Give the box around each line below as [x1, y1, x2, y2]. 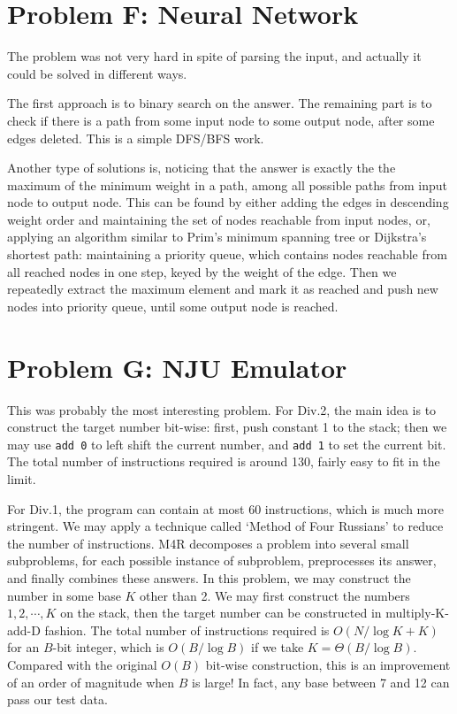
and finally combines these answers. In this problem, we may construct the [7, 568, 411, 587]
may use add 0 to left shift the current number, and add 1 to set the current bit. [7, 434, 446, 453]
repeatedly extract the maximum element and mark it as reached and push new [7, 280, 438, 298]
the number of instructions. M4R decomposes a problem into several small [7, 534, 409, 552]
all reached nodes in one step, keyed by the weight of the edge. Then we [7, 262, 397, 280]
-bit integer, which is [52, 638, 164, 656]
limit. [7, 470, 36, 488]
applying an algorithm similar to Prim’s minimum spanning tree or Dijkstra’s [7, 227, 427, 246]
